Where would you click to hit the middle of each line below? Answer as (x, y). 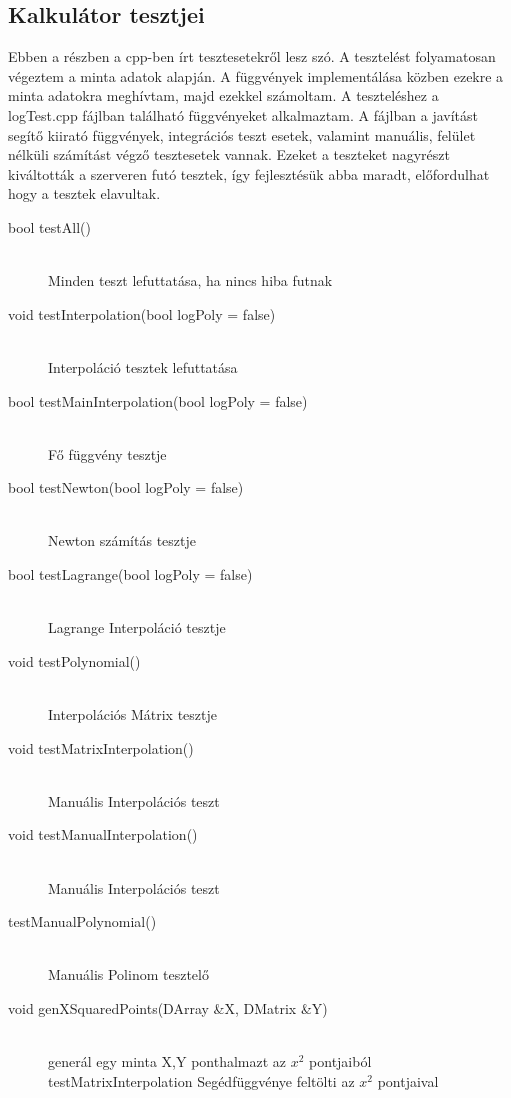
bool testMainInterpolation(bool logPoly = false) (158, 400)
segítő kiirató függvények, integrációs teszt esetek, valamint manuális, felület (242, 134)
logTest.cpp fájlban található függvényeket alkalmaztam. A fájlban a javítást (243, 114)
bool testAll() (49, 226)
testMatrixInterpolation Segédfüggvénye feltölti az (201, 1080)
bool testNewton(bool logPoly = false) (126, 487)
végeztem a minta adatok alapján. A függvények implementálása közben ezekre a (256, 75)
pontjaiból (340, 1061)
